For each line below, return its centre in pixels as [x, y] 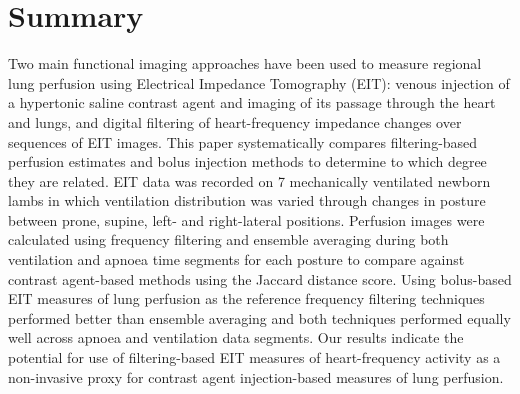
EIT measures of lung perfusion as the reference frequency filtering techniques [246, 298]
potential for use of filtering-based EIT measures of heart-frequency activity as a [254, 357]
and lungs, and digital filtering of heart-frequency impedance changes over [235, 121]
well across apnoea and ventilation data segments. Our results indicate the [236, 337]
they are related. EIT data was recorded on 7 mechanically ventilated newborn [249, 180]
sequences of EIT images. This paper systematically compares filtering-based [243, 141]
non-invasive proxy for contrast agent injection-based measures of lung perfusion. [256, 376]
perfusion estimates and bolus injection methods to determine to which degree [247, 161]
